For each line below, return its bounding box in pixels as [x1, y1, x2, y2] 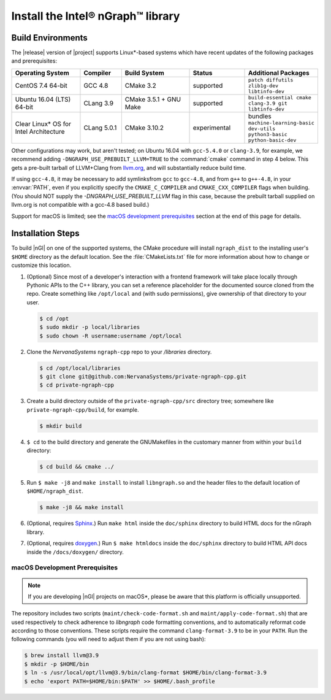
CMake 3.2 [124, 82, 156, 90]
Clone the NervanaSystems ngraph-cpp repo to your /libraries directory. [26, 348, 212, 355]
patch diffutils [248, 77, 294, 83]
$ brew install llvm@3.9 [24, 652, 99, 659]
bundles [248, 112, 272, 120]
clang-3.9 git [248, 100, 287, 107]
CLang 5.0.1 [83, 123, 117, 132]
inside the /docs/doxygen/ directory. [26, 548, 124, 555]
